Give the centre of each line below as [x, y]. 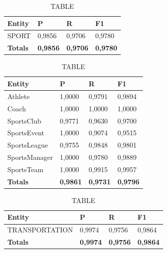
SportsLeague [28, 145]
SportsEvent [26, 133]
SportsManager [30, 157]
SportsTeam [26, 169]
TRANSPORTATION [40, 230]
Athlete [19, 96]
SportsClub [24, 120]
